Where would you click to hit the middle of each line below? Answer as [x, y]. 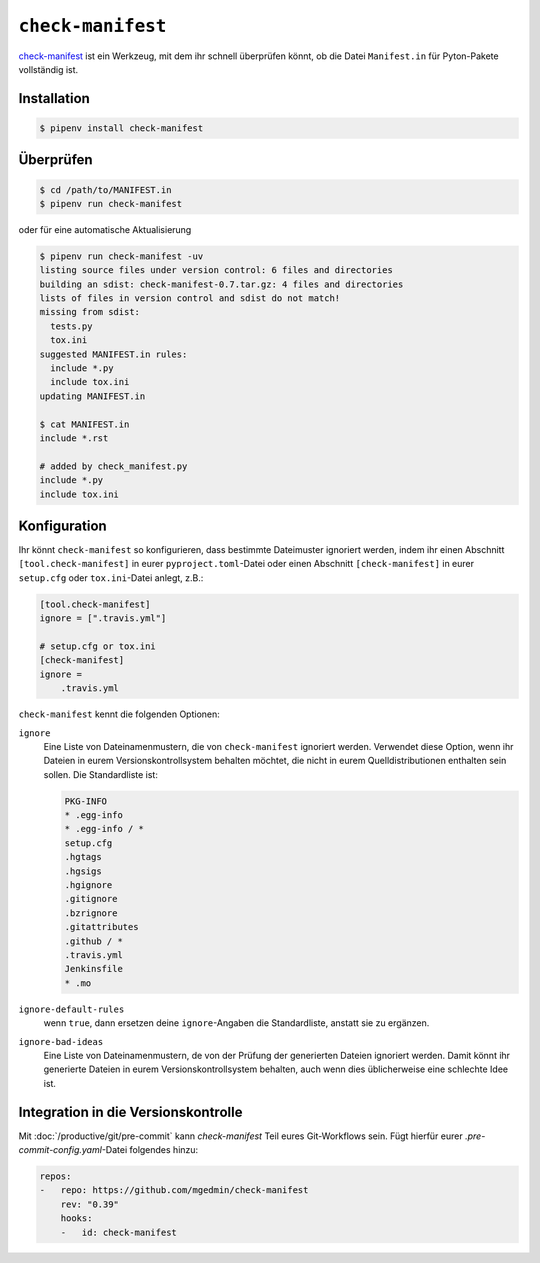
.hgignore [88, 885]
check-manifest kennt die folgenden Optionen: [119, 714]
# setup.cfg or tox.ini [98, 646]
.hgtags [83, 857]
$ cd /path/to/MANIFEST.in [105, 189]
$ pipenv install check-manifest [121, 128]
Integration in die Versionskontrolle [130, 1111]
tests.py [71, 326]
